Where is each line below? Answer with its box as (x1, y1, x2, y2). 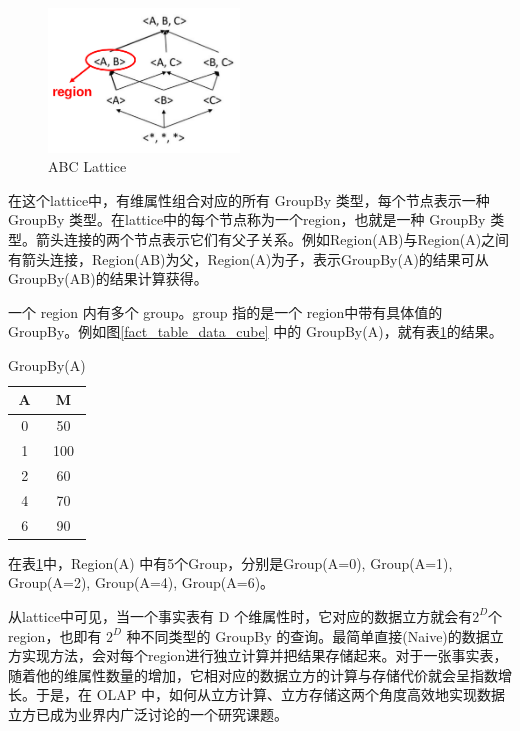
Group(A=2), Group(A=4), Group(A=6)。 (8, 572, 275, 593)
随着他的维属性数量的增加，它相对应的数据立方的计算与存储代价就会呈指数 (8, 664, 498, 685)
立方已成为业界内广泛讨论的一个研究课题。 (8, 703, 288, 724)
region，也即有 (8, 625, 102, 646)
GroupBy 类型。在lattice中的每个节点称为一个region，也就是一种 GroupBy (8, 209, 486, 230)
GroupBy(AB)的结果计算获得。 (8, 268, 208, 289)
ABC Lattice (48, 156, 127, 177)
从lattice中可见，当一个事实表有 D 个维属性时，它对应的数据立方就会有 (8, 605, 473, 626)
